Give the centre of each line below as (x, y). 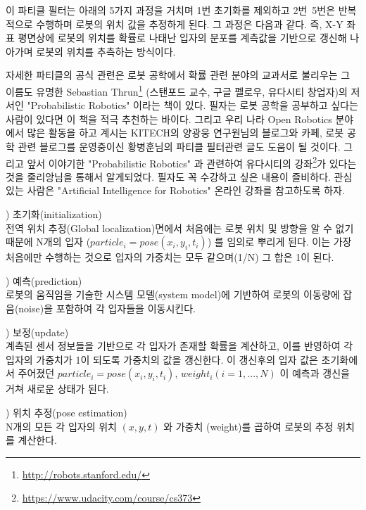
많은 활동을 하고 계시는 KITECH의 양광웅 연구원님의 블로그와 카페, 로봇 (185, 133)
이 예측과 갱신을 (315, 373)
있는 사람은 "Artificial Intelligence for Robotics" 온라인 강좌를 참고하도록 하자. (175, 190)
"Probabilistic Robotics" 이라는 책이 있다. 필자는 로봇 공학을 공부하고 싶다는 (193, 105)
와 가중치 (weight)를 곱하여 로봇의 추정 (248, 426)
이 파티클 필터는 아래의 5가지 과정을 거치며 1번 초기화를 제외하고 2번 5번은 (171, 10)
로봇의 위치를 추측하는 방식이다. (106, 51)
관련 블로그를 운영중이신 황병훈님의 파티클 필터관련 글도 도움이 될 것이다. (179, 146)
